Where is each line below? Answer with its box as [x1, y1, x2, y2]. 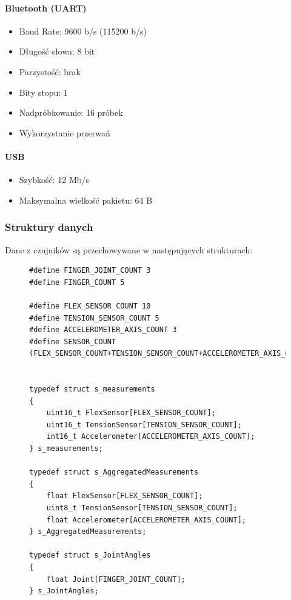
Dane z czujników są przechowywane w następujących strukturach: [5, 243, 253, 256]
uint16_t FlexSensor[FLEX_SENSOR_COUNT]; [46, 408, 216, 418]
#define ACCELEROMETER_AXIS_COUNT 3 [29, 325, 177, 335]
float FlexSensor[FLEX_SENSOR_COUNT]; [46, 492, 203, 501]
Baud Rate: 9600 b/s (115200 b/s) [19, 24, 147, 37]
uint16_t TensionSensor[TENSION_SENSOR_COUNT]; [46, 420, 242, 429]
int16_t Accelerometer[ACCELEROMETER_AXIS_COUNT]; [46, 432, 255, 441]
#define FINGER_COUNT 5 [29, 278, 125, 287]
